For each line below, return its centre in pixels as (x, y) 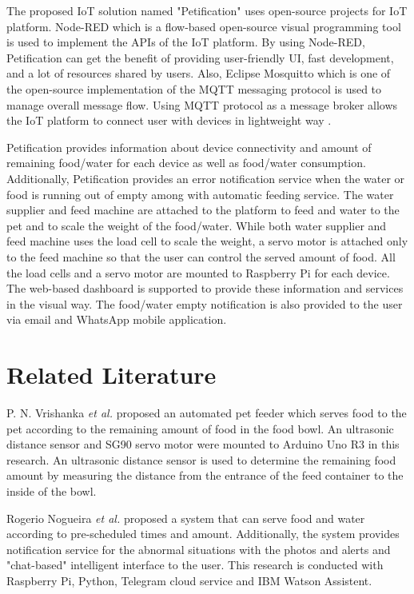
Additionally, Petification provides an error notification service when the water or (206, 178)
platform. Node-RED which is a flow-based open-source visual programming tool (204, 26)
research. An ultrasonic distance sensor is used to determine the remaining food (201, 459)
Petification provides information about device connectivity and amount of (189, 147)
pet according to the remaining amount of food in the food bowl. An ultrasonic (200, 428)
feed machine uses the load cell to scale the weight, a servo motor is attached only (207, 241)
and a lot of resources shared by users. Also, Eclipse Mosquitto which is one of (199, 73)
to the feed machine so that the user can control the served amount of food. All (201, 256)
